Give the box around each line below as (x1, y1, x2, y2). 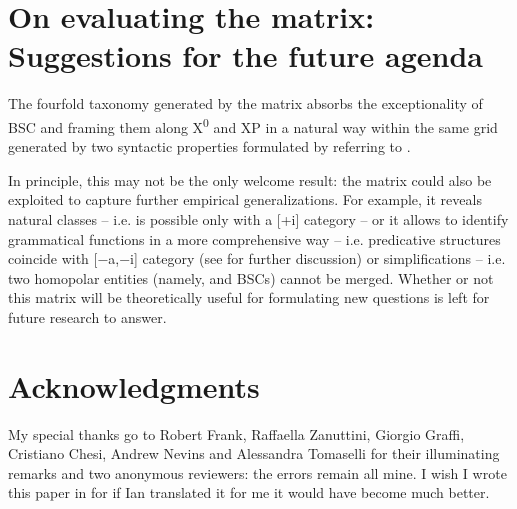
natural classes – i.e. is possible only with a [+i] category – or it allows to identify (8, 208, 509, 229)
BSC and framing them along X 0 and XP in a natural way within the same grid (8, 113, 498, 137)
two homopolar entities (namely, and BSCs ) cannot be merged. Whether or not (8, 267, 494, 288)
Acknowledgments (8, 365, 260, 406)
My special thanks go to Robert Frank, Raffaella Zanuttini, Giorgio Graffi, (8, 423, 465, 444)
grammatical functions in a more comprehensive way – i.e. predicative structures (8, 228, 501, 249)
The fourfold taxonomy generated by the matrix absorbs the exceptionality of (8, 93, 483, 114)
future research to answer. (8, 306, 167, 327)
